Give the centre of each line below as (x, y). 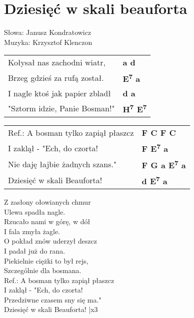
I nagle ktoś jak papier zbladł (59, 93)
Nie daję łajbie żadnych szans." (62, 164)
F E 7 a (155, 148)
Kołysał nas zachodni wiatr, (57, 62)
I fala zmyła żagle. (32, 231)
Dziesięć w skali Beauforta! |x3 (51, 309)
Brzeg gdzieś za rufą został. (56, 77)
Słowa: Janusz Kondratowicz (48, 32)
